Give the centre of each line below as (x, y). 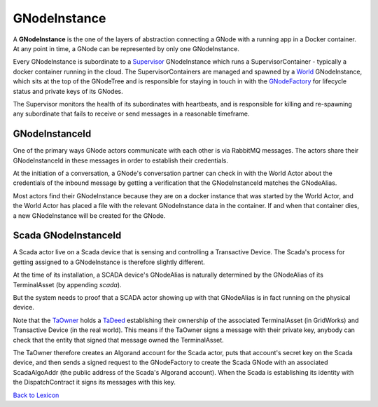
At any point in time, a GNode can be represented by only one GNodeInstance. (126, 48)
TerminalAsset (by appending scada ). (67, 284)
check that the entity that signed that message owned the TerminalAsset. (118, 340)
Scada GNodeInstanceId (67, 236)
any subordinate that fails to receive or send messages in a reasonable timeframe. (131, 114)
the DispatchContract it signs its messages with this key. (94, 382)
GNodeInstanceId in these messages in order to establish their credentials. (121, 160)
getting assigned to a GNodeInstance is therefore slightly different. (109, 262)
